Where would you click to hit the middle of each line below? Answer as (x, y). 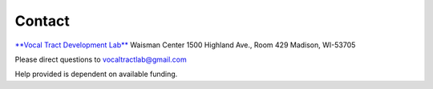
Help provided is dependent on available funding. (96, 74)
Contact (42, 21)
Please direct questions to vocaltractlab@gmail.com (101, 59)
